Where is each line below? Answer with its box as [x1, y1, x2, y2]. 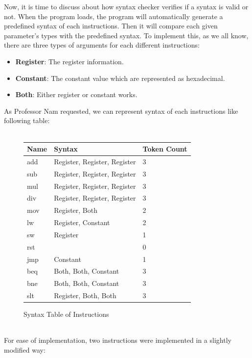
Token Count [142, 144, 187, 154]
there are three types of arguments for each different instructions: [4, 40, 200, 50]
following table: [4, 115, 50, 126]
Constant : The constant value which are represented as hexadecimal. [15, 73, 225, 83]
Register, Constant [54, 217, 110, 228]
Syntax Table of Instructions [23, 309, 109, 319]
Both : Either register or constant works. [15, 89, 137, 100]
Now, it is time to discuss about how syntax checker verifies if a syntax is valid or [4, 1, 249, 11]
